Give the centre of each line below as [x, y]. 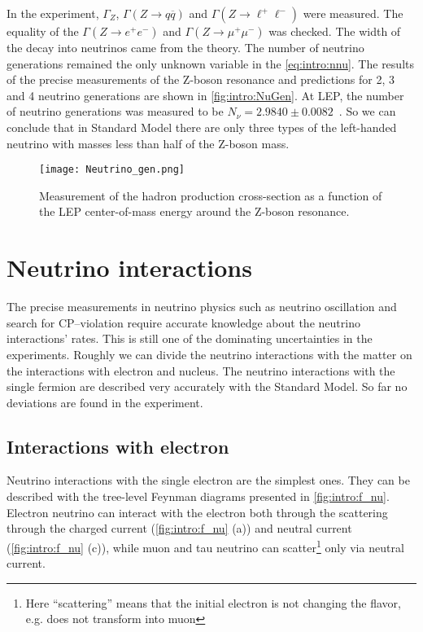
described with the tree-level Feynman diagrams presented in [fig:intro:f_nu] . [198, 496]
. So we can [367, 111]
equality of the [43, 31]
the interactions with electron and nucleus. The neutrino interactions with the [201, 370]
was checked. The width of [335, 31]
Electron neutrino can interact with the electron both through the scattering [197, 512]
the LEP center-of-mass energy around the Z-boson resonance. [194, 211]
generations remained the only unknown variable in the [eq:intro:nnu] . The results [210, 63]
